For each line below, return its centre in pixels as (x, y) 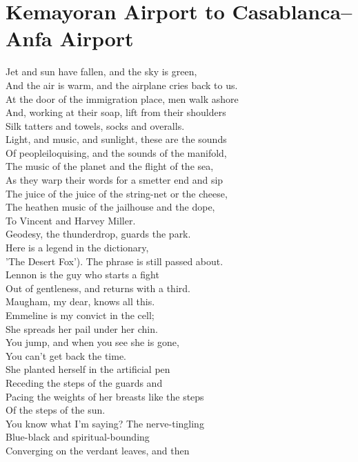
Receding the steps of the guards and (84, 382)
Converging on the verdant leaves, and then (98, 450)
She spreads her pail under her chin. (82, 328)
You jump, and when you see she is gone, (92, 342)
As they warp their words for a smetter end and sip (115, 180)
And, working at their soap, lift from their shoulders (116, 112)
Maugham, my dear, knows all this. (80, 301)
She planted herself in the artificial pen (88, 369)
